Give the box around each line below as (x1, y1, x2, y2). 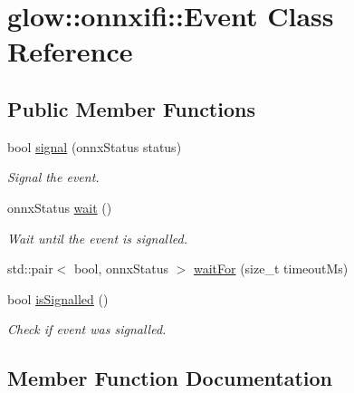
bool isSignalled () (7, 289, 109, 308)
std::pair (7, 259, 53, 278)
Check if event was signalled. (7, 320, 167, 339)
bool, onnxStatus (74, 259, 168, 278)
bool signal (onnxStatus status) (7, 137, 182, 156)
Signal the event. (7, 168, 100, 187)
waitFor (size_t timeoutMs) (193, 259, 349, 278)
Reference (7, 33, 133, 70)
